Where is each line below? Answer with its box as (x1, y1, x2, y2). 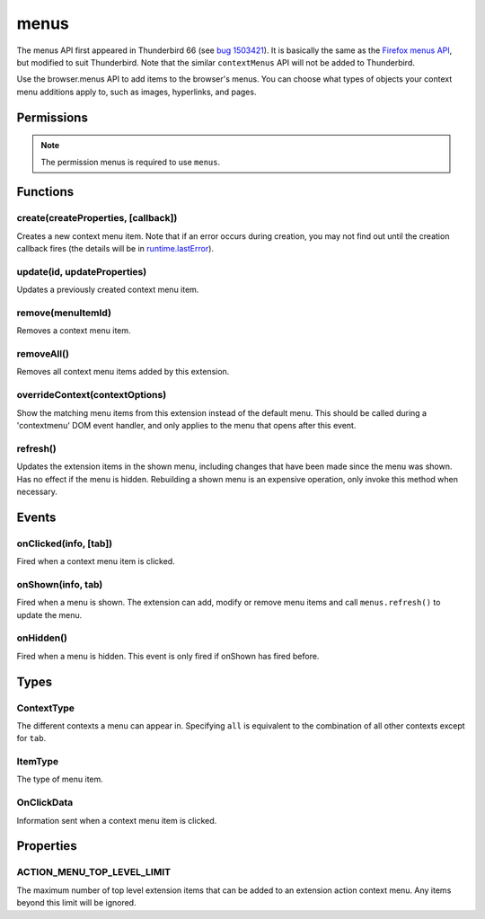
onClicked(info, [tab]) (16, 537, 112, 550)
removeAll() (16, 348, 69, 360)
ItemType (16, 756, 58, 768)
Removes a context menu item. (16, 325, 131, 336)
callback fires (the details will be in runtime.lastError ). (16, 243, 215, 254)
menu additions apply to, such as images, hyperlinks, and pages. (16, 86, 257, 97)
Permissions (16, 110, 89, 125)
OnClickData (16, 796, 74, 809)
